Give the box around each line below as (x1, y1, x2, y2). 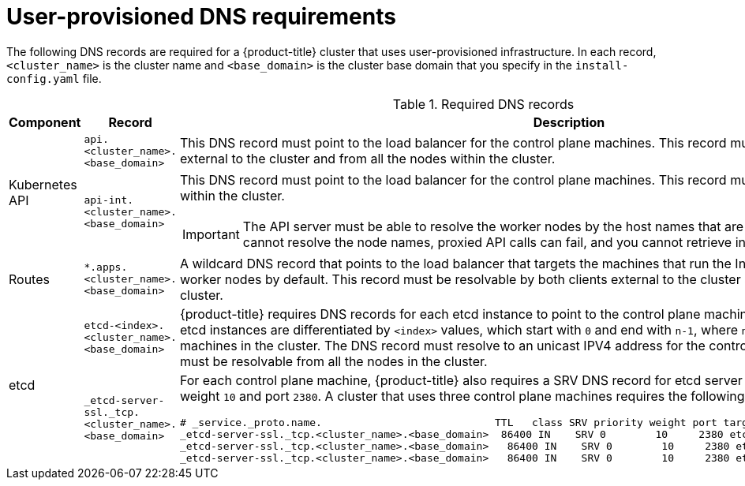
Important (182, 226, 240, 242)
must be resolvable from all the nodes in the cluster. (179, 353, 488, 369)
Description (533, 114, 605, 130)
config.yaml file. (6, 71, 102, 85)
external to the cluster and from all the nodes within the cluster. (179, 151, 556, 167)
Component (9, 114, 81, 130)
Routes (9, 271, 50, 287)
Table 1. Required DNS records (392, 95, 575, 112)
